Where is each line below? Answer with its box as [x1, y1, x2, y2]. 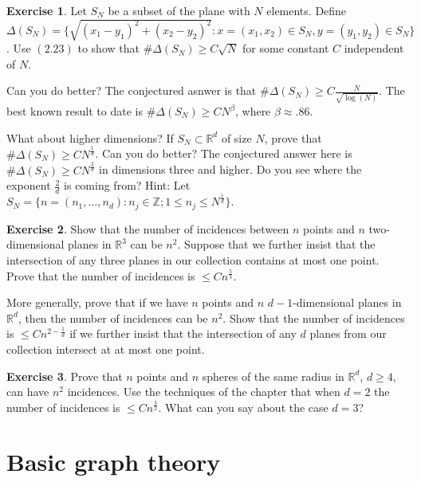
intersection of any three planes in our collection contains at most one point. [6, 251, 380, 268]
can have [6, 383, 49, 400]
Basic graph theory [6, 445, 221, 478]
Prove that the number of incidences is [6, 267, 195, 284]
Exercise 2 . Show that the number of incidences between [6, 220, 289, 237]
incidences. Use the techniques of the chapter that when [67, 383, 340, 400]
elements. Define [266, 2, 347, 18]
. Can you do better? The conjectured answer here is [95, 145, 352, 162]
